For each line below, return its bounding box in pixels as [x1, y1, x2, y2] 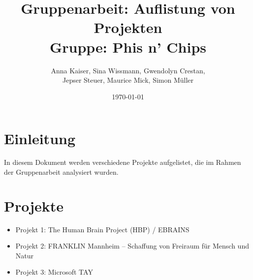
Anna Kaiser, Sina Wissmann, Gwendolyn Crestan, [51, 65, 205, 75]
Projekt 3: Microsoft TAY [15, 267, 93, 277]
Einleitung [4, 128, 76, 149]
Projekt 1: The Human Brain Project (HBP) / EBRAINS [15, 224, 190, 234]
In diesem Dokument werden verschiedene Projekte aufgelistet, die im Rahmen [4, 157, 241, 167]
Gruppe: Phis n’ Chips [49, 36, 207, 57]
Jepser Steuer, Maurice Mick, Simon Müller [62, 75, 194, 85]
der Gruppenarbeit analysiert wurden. [4, 166, 119, 177]
